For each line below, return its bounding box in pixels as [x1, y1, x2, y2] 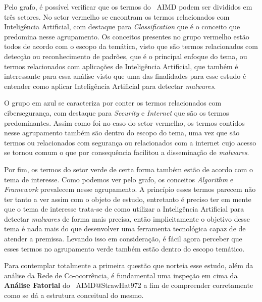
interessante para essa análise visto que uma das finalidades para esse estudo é [4, 71, 246, 81]
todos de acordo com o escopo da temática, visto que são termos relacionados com [4, 41, 258, 52]
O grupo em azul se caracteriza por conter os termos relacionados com [4, 97, 222, 108]
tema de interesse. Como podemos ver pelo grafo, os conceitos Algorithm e [4, 174, 234, 184]
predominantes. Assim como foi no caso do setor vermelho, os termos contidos [4, 117, 245, 128]
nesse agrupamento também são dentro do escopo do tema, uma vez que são [4, 127, 240, 138]
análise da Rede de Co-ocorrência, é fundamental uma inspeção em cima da [4, 270, 238, 280]
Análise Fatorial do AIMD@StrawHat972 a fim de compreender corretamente [4, 280, 253, 290]
